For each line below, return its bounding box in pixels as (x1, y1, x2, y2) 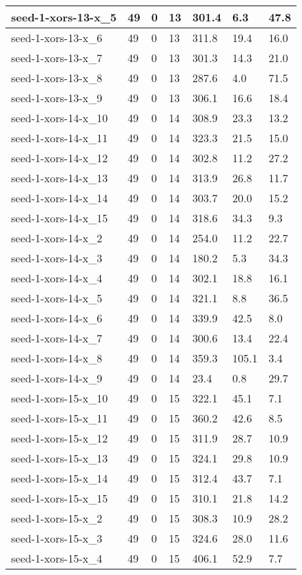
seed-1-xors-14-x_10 (11, 110, 108, 126)
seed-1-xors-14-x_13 (11, 170, 108, 186)
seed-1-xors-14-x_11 (11, 130, 108, 146)
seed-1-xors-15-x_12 (11, 430, 108, 446)
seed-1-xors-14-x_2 (11, 230, 103, 246)
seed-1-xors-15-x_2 (11, 510, 103, 526)
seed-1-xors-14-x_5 (11, 290, 103, 306)
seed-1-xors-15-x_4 (11, 550, 103, 566)
